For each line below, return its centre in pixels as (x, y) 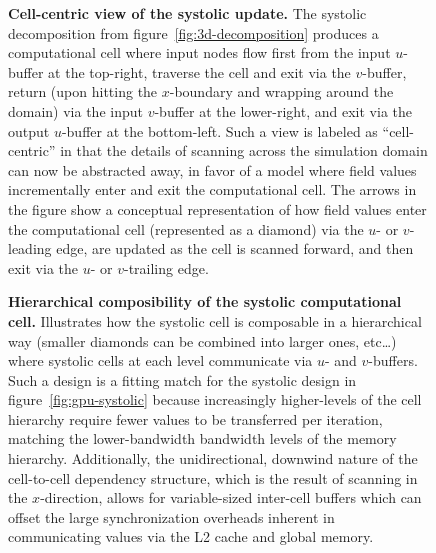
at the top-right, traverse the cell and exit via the (199, 71)
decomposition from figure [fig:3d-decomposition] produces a (193, 32)
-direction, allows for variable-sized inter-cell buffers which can (231, 497)
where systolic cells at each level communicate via (160, 360)
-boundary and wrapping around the (281, 91)
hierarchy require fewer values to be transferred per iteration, (195, 418)
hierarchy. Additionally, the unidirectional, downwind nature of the (213, 458)
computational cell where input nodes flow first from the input (199, 52)
